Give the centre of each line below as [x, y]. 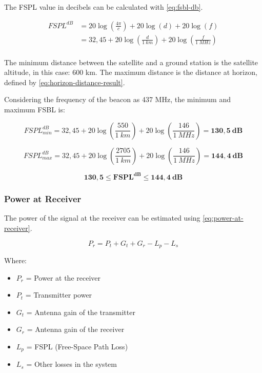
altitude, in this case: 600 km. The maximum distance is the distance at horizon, [131, 72]
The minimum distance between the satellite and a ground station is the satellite [131, 62]
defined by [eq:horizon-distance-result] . [65, 82]
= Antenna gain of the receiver [76, 329]
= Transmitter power [59, 295]
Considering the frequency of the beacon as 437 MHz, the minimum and [118, 99]
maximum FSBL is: [35, 110]
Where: [15, 260]
